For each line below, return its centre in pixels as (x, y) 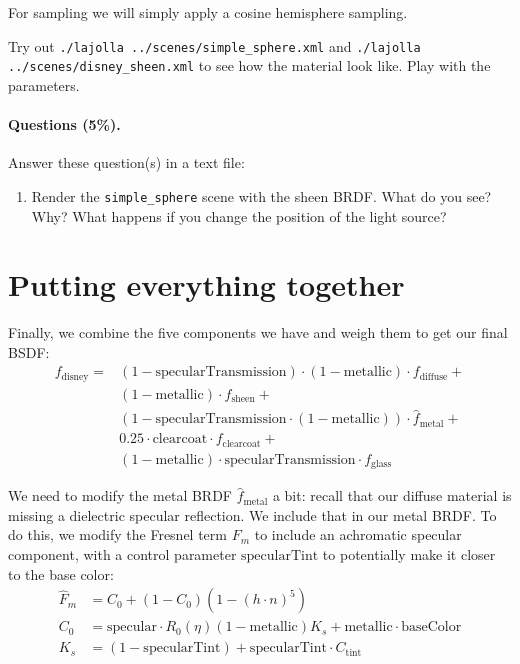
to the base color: (61, 573)
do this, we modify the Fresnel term (117, 534)
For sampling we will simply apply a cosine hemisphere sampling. (208, 12)
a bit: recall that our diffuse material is (392, 495)
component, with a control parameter (122, 553)
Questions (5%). (64, 124)
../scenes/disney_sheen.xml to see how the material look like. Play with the (249, 65)
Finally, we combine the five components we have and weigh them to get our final (258, 332)
